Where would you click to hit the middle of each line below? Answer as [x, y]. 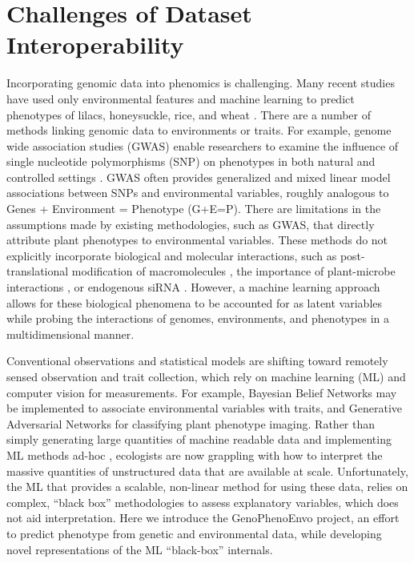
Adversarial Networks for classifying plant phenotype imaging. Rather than [191, 423]
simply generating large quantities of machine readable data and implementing [199, 439]
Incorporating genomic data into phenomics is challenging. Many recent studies [201, 83]
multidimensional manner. [70, 334]
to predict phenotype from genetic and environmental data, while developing [194, 533]
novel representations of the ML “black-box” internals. [140, 549]
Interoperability [95, 44]
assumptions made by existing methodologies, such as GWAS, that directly [191, 224]
